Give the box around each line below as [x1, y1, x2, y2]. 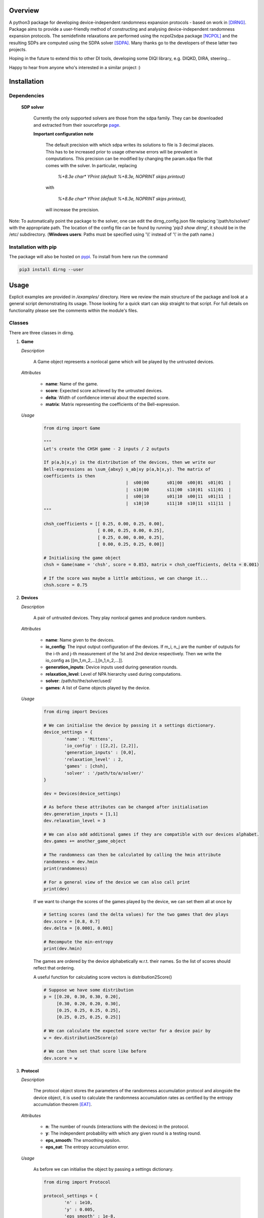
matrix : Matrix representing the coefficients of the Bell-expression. [45, 401, 180, 407]
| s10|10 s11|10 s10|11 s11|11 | [126, 500, 231, 506]
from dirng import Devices [43, 709, 108, 714]
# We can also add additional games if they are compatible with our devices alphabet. [43, 832, 260, 837]
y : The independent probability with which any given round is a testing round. [45, 1130, 201, 1136]
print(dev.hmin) [43, 946, 83, 952]
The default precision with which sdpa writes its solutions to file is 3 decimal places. [45, 142, 214, 148]
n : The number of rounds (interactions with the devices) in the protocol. [45, 1123, 189, 1130]
